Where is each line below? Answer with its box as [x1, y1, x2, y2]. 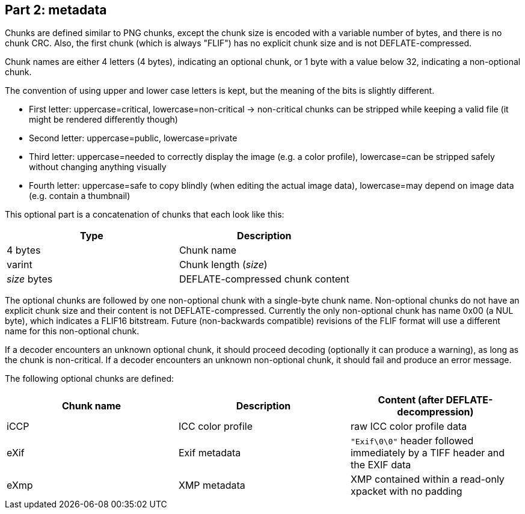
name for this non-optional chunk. [5, 326, 140, 337]
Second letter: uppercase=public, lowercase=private [29, 133, 238, 144]
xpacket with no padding [350, 485, 462, 498]
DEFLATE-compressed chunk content [179, 273, 349, 286]
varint [7, 259, 32, 271]
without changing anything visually [29, 162, 167, 173]
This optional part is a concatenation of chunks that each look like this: [5, 209, 284, 220]
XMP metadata [178, 479, 245, 492]
